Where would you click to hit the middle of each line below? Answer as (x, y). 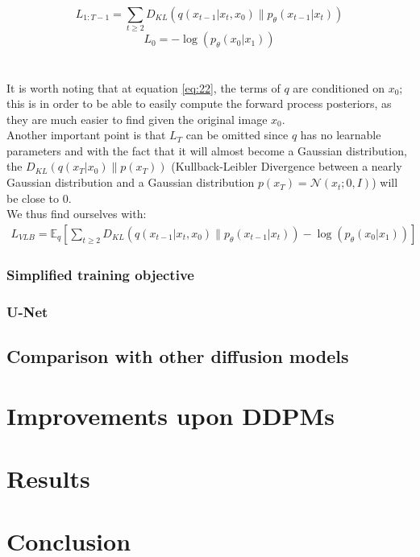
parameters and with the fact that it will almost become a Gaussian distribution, (207, 150)
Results (48, 478)
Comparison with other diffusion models (178, 355)
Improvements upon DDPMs (170, 415)
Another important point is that (86, 135)
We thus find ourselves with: (77, 214)
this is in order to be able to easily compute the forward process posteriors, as (199, 103)
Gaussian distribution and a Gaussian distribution (131, 182)
